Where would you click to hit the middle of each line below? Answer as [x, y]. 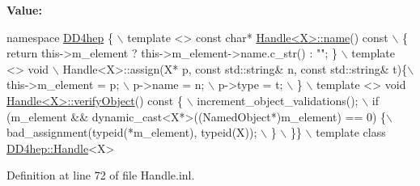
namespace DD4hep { [60, 37]
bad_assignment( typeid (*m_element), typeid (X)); [132, 132]
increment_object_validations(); [278, 100]
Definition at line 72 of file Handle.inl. [101, 175]
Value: [24, 10]
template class [351, 132]
